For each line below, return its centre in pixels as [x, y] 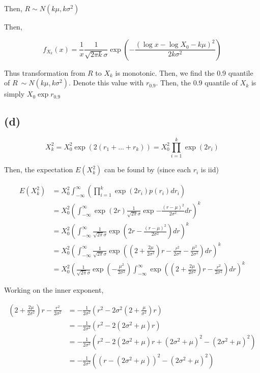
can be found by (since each [147, 169]
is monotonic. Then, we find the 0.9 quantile [184, 72]
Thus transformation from [45, 72]
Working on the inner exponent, [54, 290]
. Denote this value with [106, 83]
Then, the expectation [39, 169]
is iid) [210, 169]
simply [15, 94]
